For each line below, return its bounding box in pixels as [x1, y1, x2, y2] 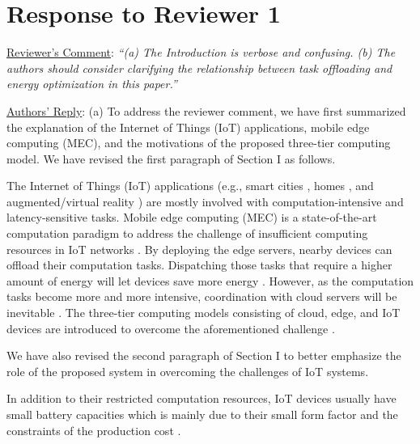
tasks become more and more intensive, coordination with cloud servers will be [6, 288, 397, 305]
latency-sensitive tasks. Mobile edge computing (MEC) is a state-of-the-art [6, 209, 377, 226]
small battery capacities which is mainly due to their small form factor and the [6, 406, 398, 422]
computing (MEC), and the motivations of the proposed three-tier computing [6, 134, 391, 151]
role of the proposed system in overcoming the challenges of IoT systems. [6, 362, 369, 379]
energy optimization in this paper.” [6, 75, 177, 92]
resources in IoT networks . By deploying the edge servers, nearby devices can [6, 240, 392, 257]
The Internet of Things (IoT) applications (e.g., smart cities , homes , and [6, 177, 374, 194]
